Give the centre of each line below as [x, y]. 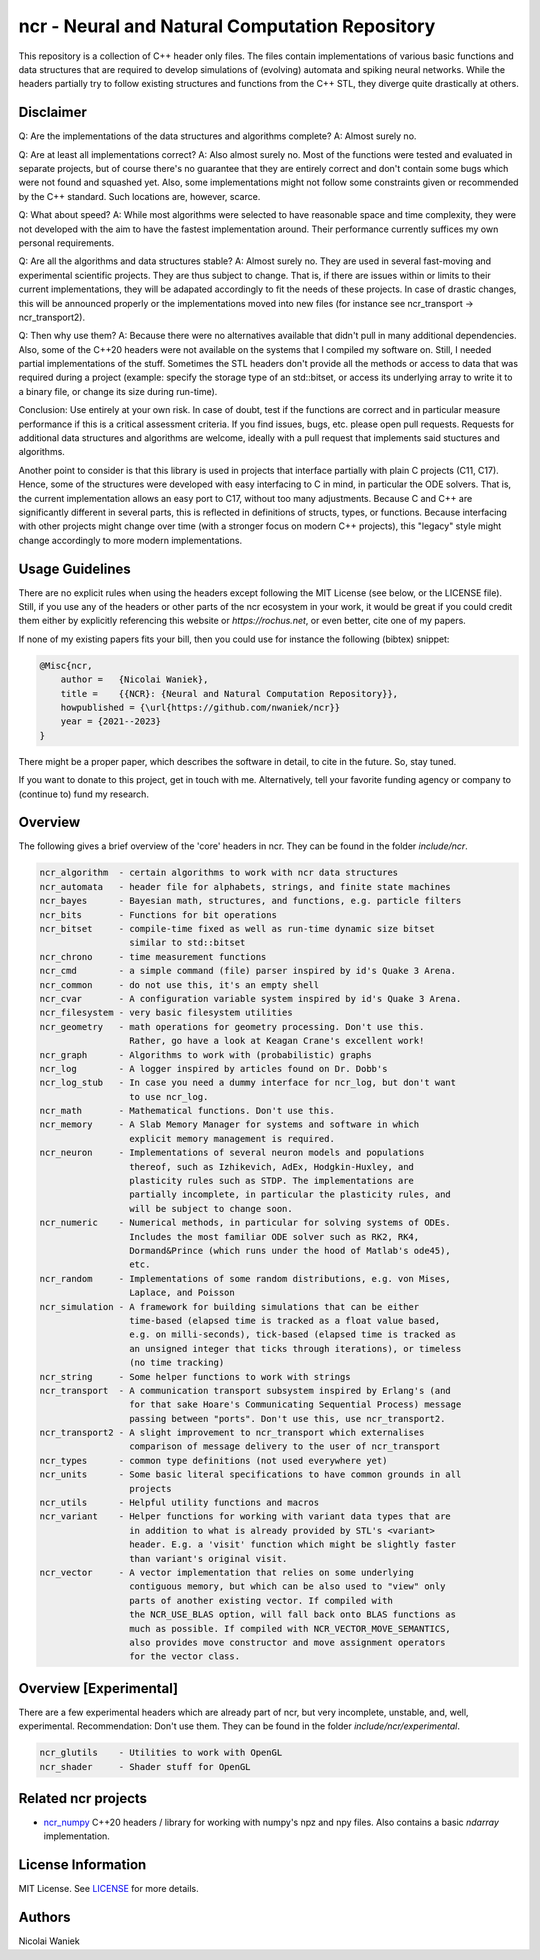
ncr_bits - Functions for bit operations [158, 914]
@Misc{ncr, [66, 665]
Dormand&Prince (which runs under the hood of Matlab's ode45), [290, 1250]
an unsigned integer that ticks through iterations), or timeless [295, 1348]
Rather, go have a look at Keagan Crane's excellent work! [276, 1041]
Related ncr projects [83, 1798]
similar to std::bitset [187, 943]
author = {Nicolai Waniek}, [134, 679]
